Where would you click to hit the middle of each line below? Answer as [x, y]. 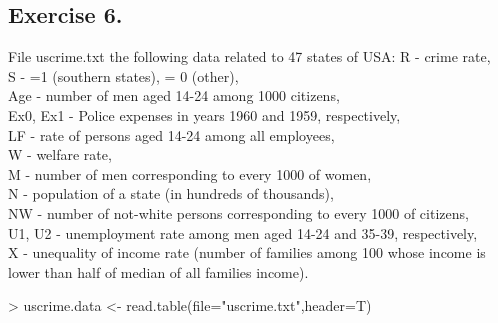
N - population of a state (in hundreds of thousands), [171, 193]
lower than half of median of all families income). [158, 271]
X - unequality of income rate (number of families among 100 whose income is [247, 252]
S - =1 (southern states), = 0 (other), [123, 75]
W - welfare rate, [60, 154]
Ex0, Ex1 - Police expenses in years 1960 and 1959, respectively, [204, 114]
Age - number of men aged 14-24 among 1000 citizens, [174, 95]
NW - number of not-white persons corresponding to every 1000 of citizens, [238, 212]
